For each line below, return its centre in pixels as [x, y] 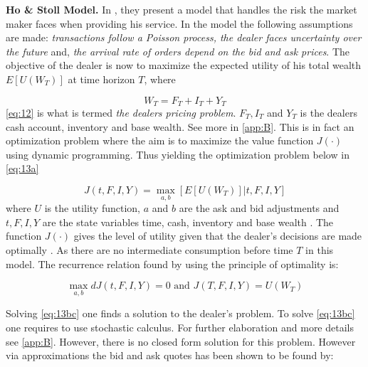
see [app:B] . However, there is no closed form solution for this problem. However [181, 341]
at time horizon [101, 79]
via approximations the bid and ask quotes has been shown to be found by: [170, 355]
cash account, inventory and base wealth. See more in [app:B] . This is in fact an [180, 126]
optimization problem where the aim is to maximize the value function [160, 140]
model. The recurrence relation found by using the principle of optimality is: [172, 264]
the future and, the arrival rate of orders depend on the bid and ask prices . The [178, 51]
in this [320, 249]
